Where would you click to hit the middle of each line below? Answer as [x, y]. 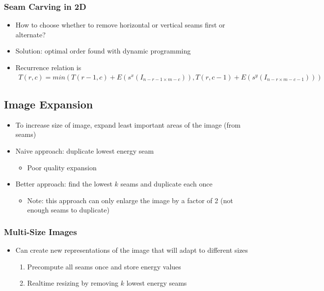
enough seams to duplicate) [68, 210]
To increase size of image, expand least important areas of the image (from [128, 124]
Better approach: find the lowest [64, 184]
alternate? [30, 34]
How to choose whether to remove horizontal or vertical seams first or [120, 25]
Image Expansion [49, 104]
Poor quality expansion [62, 167]
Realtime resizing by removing [73, 283]
